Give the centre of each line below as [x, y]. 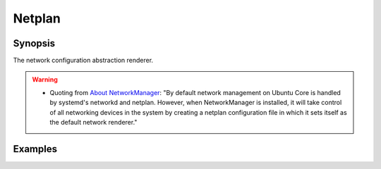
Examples [35, 149]
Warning [45, 80]
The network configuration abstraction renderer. [83, 61]
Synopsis [34, 43]
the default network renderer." [93, 123]
